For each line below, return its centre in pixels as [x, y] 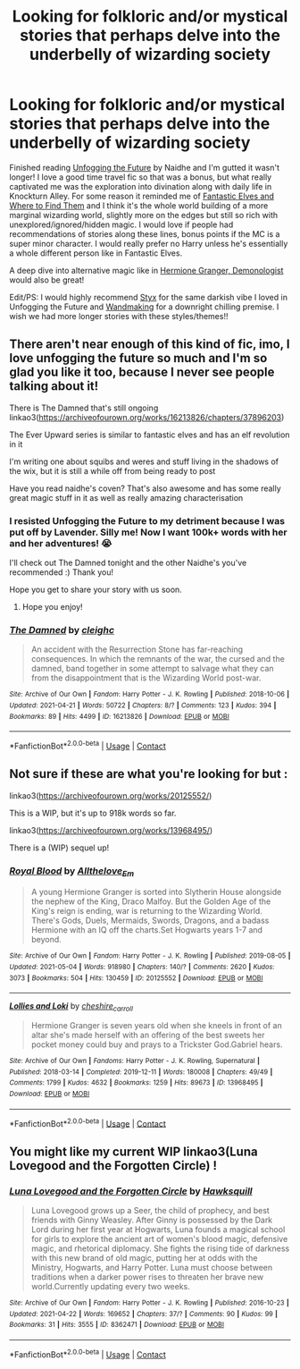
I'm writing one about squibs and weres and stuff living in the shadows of [144, 461]
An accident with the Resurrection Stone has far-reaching [137, 649]
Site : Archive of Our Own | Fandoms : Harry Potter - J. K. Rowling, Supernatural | [135, 1061]
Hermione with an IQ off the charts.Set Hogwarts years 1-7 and [147, 930]
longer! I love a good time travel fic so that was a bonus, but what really [141, 177]
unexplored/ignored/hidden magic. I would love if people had [121, 224]
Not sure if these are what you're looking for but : [149, 774]
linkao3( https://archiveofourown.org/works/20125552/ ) [111, 795]
